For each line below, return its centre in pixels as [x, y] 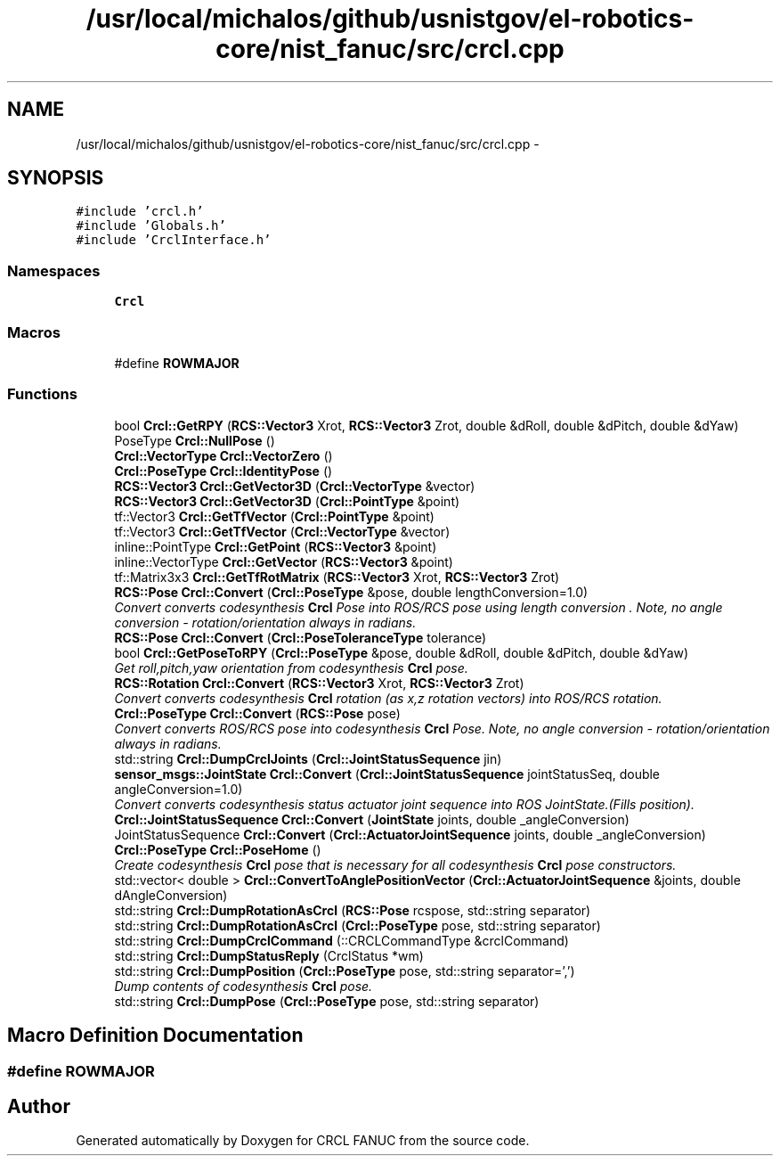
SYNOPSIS [56, 178]
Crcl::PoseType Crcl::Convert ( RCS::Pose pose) [257, 713]
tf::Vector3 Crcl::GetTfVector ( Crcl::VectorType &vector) [282, 531]
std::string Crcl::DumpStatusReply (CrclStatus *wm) [269, 955]
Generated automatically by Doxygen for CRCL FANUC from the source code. [303, 1141]
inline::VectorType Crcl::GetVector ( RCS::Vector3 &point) [284, 561]
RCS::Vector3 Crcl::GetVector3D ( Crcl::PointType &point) [287, 501]
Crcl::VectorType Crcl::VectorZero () [223, 455]
